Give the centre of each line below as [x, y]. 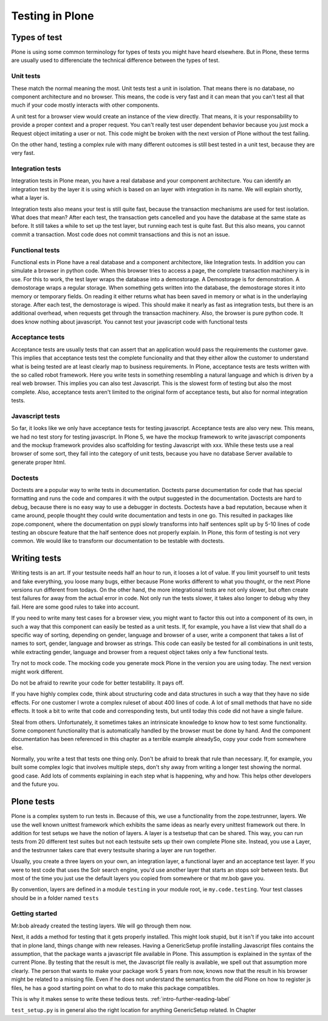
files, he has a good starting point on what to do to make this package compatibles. [115, 988]
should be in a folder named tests [55, 898]
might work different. [37, 672]
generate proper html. [39, 462]
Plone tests [33, 802]
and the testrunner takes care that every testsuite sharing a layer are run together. [114, 850]
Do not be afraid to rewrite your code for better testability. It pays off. [97, 683]
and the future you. [35, 784]
